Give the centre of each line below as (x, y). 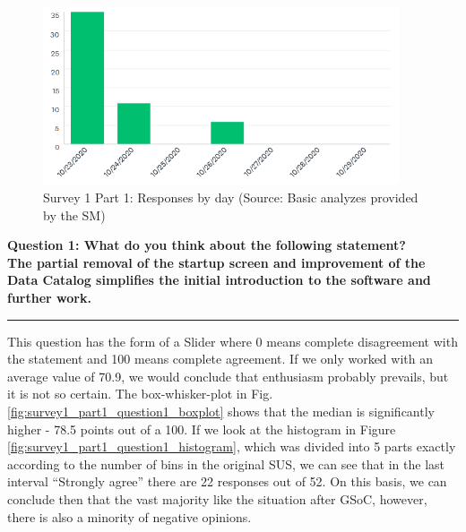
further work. (49, 297)
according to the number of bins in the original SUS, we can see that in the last (226, 463)
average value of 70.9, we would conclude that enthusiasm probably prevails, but (228, 376)
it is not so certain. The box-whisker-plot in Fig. (140, 394)
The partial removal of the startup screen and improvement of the (216, 262)
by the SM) (74, 215)
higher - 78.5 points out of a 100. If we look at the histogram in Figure (202, 429)
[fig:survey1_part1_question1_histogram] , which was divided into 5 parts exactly (232, 446)
